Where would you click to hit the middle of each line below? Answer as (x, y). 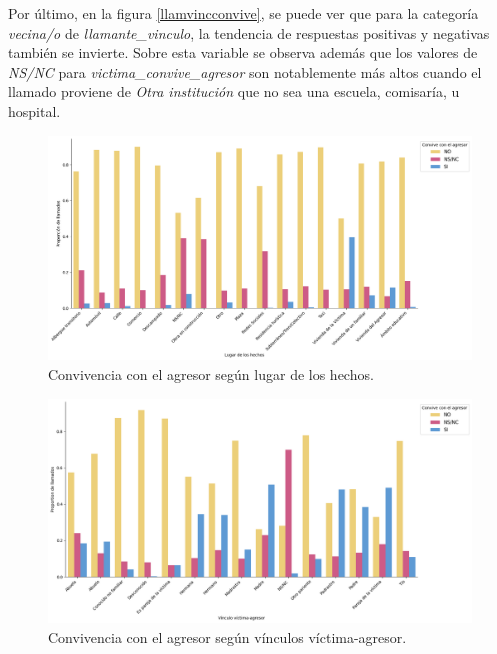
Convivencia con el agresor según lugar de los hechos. (211, 373)
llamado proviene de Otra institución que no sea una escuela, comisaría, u (234, 91)
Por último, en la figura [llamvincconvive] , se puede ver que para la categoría (243, 13)
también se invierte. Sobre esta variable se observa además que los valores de (243, 52)
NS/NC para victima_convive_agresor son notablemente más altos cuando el (245, 71)
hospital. (34, 110)
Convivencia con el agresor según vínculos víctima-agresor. (227, 636)
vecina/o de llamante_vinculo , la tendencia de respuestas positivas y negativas (249, 32)
